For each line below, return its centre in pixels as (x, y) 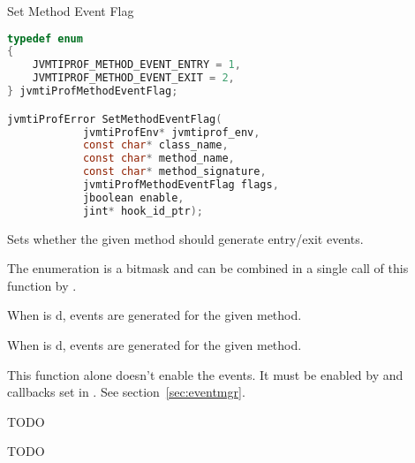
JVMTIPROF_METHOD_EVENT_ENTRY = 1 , (136, 65)
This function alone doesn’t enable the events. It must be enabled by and (205, 374)
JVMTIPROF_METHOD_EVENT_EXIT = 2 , (133, 78)
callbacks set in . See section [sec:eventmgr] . (126, 392)
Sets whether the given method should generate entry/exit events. (185, 238)
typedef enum (45, 38)
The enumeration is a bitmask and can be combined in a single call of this (208, 268)
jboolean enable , (133, 197)
